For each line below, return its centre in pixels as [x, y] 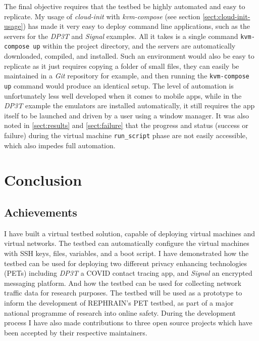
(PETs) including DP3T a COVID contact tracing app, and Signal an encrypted [128, 273]
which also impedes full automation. [60, 145]
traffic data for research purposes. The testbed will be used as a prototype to [123, 293]
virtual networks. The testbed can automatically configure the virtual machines [127, 243]
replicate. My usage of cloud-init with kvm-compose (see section [102, 16]
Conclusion [43, 180]
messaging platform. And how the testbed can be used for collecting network [123, 283]
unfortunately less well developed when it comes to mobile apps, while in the [123, 95]
